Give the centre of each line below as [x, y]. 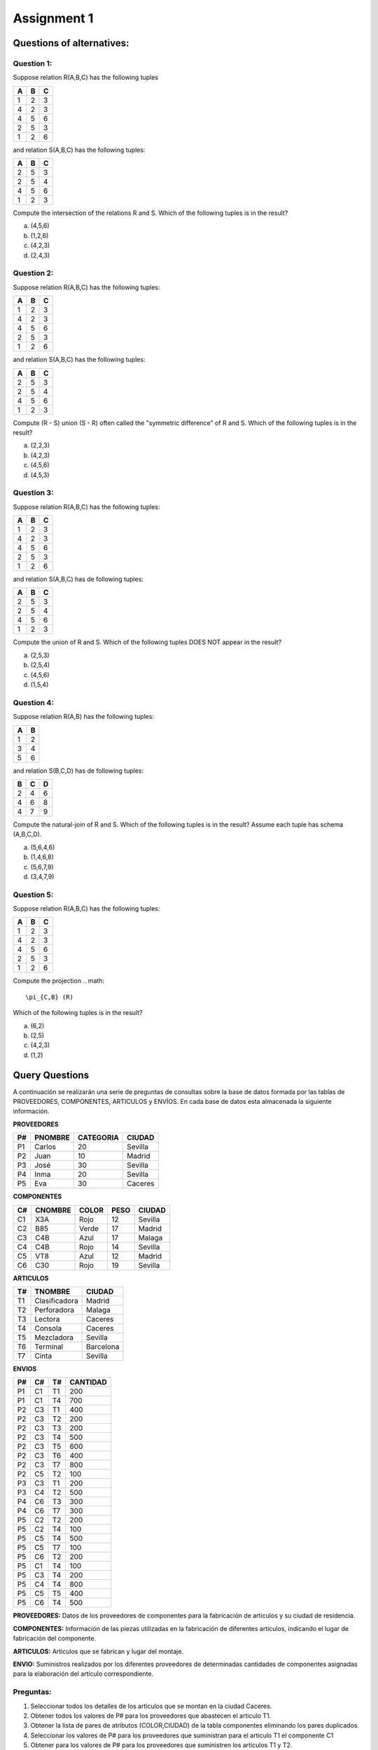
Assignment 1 [53, 18]
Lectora [47, 1319]
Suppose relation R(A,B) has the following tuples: [83, 717]
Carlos [45, 1147]
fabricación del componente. [55, 1639]
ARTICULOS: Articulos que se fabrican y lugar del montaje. [98, 1651]
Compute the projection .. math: [59, 981]
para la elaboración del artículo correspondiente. [83, 1674]
